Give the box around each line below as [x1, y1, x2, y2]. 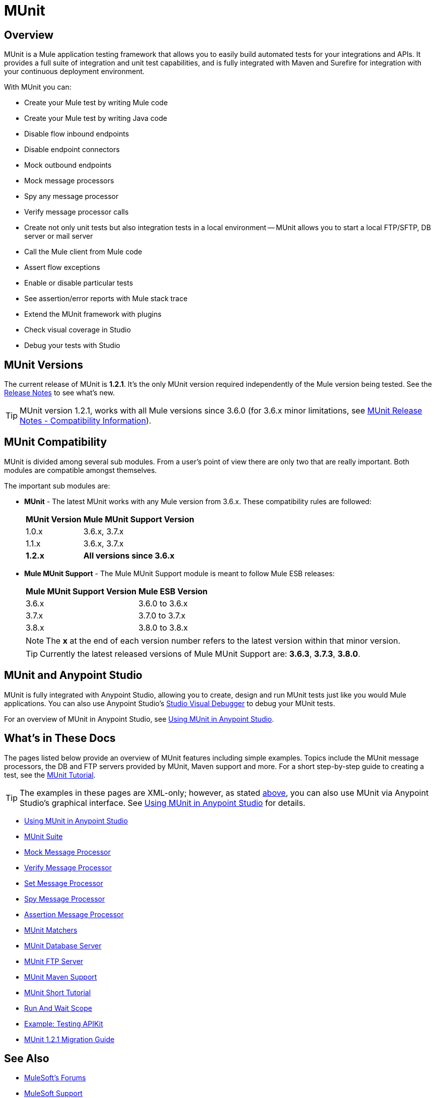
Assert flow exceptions [24, 263, 100, 272]
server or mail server [24, 232, 93, 241]
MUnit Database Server [24, 941, 102, 950]
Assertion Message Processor [24, 910, 124, 919]
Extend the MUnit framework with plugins [24, 310, 162, 319]
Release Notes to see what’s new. [4, 388, 115, 397]
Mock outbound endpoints [24, 161, 112, 170]
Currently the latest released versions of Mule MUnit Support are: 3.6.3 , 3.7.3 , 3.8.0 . [40, 648, 360, 659]
